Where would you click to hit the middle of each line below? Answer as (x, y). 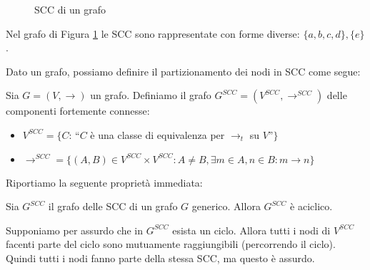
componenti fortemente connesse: (78, 111)
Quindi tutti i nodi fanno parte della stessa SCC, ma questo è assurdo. (160, 258)
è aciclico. (311, 206)
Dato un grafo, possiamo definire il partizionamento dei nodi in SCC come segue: (183, 71)
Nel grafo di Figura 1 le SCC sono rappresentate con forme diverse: (153, 33)
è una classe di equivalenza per (157, 134)
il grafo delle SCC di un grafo (113, 206)
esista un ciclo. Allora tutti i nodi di (251, 230)
